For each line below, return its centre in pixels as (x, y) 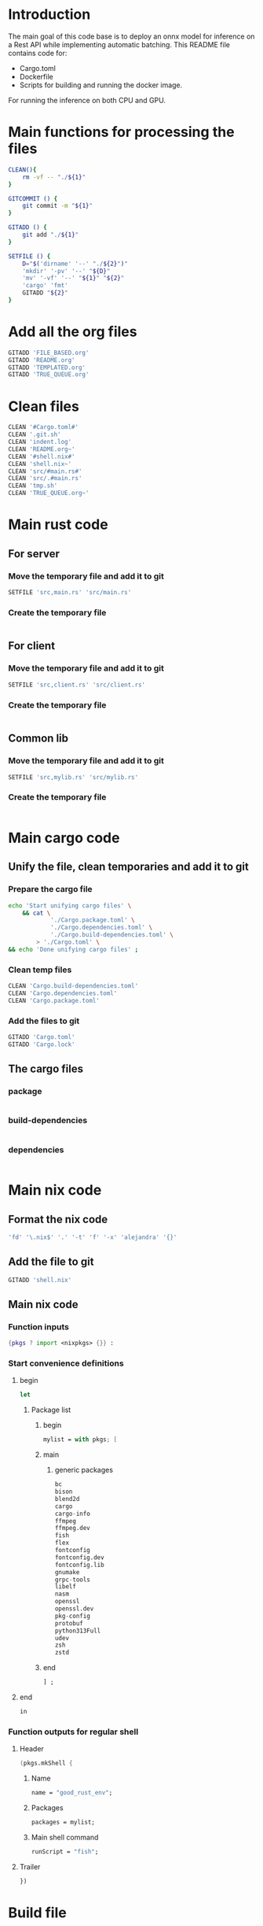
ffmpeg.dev (72, 1529)
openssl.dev (74, 1609)
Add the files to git (44, 1021)
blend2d (67, 1499)
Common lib (38, 739)
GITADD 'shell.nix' (40, 1280)
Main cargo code (64, 838)
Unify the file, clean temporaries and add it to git (128, 867)
